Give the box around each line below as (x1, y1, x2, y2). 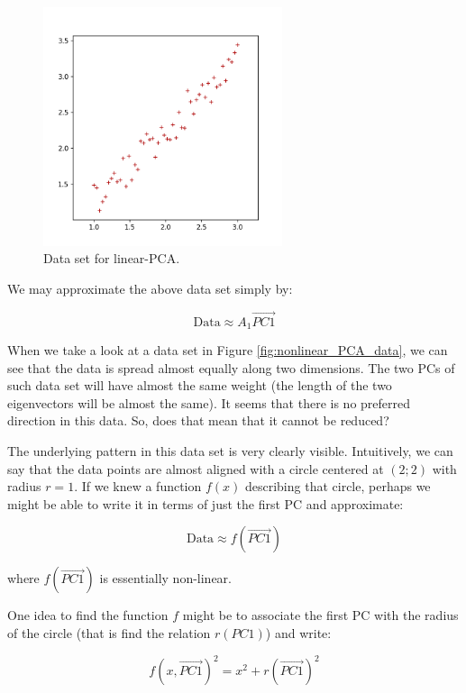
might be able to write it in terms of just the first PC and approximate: (7, 494, 404, 513)
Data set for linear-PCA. (43, 249, 180, 268)
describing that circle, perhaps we (244, 477, 431, 496)
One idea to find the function (7, 606, 169, 625)
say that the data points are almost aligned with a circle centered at (7, 459, 384, 478)
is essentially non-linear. (99, 569, 233, 588)
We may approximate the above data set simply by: (7, 278, 293, 297)
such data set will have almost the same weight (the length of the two (7, 376, 392, 395)
